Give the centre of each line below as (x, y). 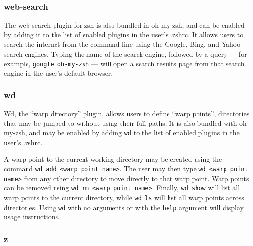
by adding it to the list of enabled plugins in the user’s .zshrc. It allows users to (124, 34)
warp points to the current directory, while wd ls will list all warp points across (124, 198)
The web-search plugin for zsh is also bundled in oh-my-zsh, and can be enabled (124, 25)
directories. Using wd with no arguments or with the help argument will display (124, 207)
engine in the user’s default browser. (58, 73)
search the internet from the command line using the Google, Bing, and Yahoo (122, 44)
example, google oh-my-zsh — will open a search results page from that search (124, 63)
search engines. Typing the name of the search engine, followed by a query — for (126, 54)
